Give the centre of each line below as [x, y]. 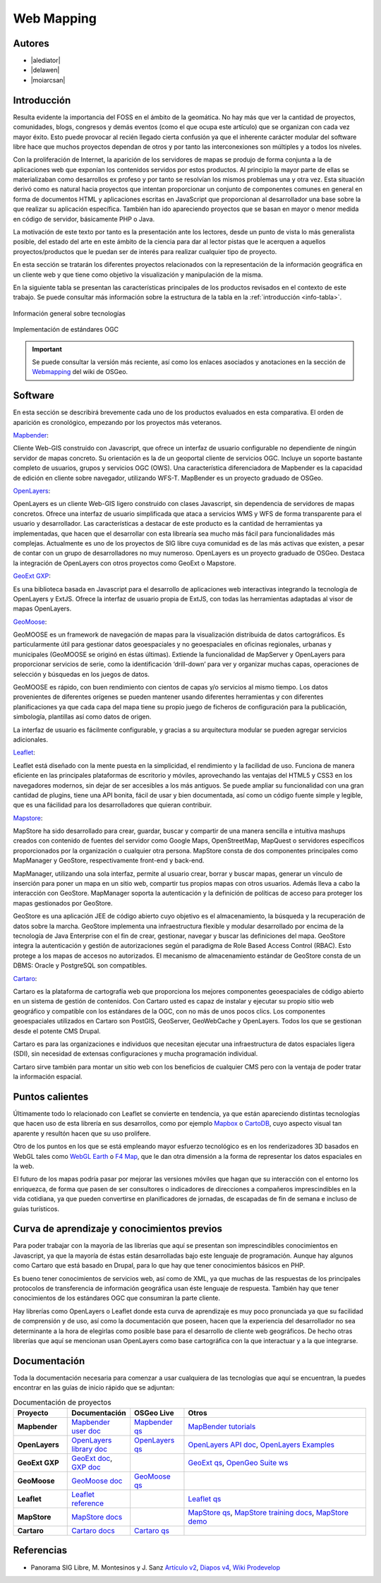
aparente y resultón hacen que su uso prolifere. [82, 1133]
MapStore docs [97, 1517]
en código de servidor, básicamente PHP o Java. [84, 219]
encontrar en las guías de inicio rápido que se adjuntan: [94, 1388]
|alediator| [46, 61]
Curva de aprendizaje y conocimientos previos [117, 1229]
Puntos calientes [51, 1096]
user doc [86, 1431]
